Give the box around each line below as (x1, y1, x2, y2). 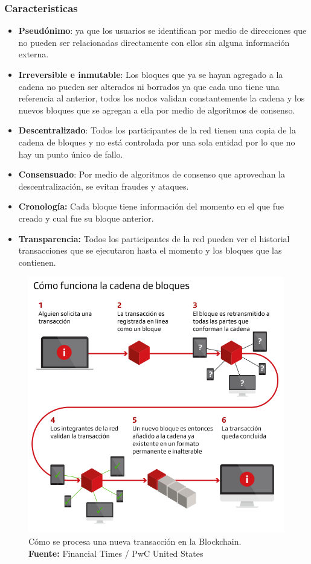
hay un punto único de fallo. (18, 147, 123, 160)
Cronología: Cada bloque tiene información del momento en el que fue (18, 200, 284, 213)
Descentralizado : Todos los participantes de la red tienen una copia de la (18, 124, 296, 136)
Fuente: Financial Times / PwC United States (28, 546, 204, 559)
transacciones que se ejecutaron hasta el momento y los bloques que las (18, 244, 282, 257)
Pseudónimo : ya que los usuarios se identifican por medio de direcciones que (18, 24, 307, 37)
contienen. (18, 255, 56, 268)
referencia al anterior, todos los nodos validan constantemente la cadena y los (18, 92, 305, 104)
